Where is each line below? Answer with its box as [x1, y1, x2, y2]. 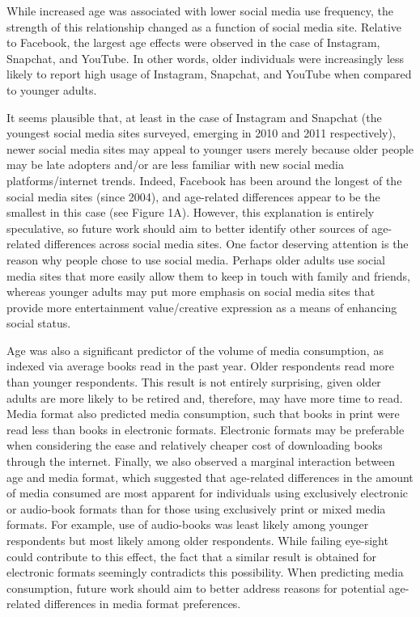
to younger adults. [6, 81, 97, 98]
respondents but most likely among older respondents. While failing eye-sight [6, 532, 388, 548]
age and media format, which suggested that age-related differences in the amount [6, 468, 414, 485]
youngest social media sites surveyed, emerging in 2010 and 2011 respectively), [6, 125, 396, 142]
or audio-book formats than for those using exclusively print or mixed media [6, 500, 386, 517]
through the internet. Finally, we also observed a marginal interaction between [6, 453, 396, 470]
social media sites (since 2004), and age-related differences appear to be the [6, 188, 380, 205]
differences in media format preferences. [44, 595, 241, 612]
